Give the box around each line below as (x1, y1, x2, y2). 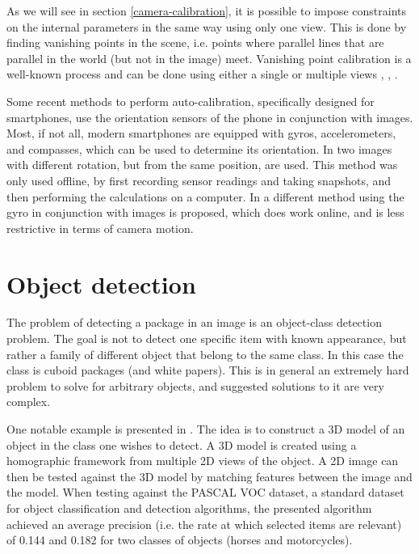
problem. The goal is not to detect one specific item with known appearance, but (6, 330, 407, 347)
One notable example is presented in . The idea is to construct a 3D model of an (6, 421, 405, 437)
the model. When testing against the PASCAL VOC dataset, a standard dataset (6, 484, 404, 501)
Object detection (6, 267, 196, 300)
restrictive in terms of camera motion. (6, 219, 194, 236)
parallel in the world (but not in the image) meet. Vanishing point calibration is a (6, 49, 412, 66)
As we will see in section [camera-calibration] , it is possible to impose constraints (6, 2, 407, 19)
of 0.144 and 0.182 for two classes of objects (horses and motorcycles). (6, 531, 353, 548)
